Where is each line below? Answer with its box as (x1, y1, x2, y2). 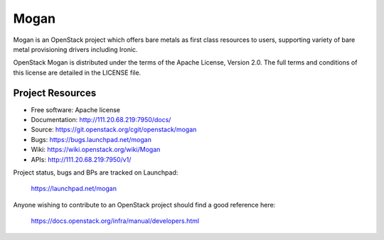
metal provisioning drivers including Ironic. (13, 45, 138, 53)
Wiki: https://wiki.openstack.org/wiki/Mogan (31, 146, 161, 154)
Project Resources (13, 87, 97, 99)
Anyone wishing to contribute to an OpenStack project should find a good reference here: (13, 200, 276, 209)
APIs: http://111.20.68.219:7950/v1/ (31, 155, 132, 163)
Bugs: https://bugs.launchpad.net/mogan (31, 135, 152, 143)
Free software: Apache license (31, 105, 121, 114)
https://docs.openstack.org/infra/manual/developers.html (31, 217, 199, 225)
